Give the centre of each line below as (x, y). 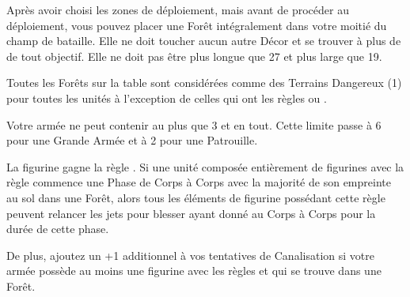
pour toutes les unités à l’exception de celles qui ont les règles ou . (167, 98)
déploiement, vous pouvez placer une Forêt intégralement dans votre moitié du (197, 25)
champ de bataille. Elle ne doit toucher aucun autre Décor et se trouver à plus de (204, 41)
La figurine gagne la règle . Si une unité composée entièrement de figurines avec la (205, 166)
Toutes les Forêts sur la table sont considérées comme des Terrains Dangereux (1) (204, 83)
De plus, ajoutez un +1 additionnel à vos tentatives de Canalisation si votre (190, 255)
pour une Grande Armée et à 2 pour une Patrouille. (132, 140)
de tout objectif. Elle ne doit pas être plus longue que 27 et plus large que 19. (194, 56)
